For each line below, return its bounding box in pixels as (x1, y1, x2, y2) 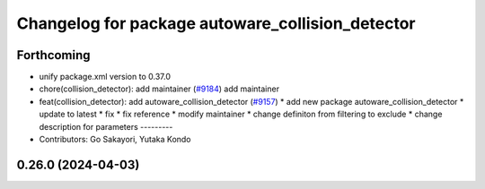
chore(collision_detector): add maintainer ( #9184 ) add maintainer (39, 83, 280, 94)
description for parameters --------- (39, 121, 173, 132)
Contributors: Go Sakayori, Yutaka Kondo (39, 134, 192, 145)
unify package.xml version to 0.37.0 (39, 72, 171, 82)
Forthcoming (16, 47, 91, 63)
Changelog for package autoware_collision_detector (16, 13, 416, 33)
